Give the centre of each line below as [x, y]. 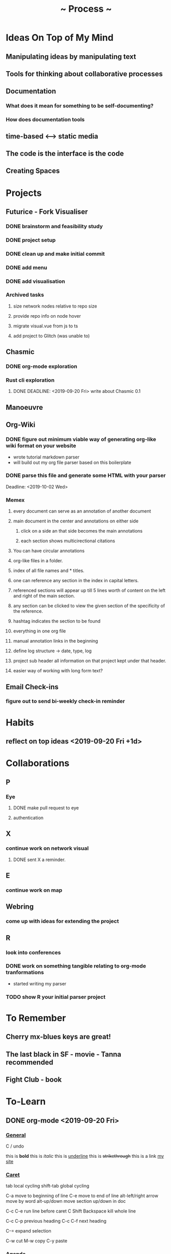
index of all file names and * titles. [49, 570]
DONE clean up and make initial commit [55, 254]
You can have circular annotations [49, 551]
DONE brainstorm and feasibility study [54, 226]
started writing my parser [40, 983]
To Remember [36, 1018]
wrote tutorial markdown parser [46, 457]
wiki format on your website [41, 446]
